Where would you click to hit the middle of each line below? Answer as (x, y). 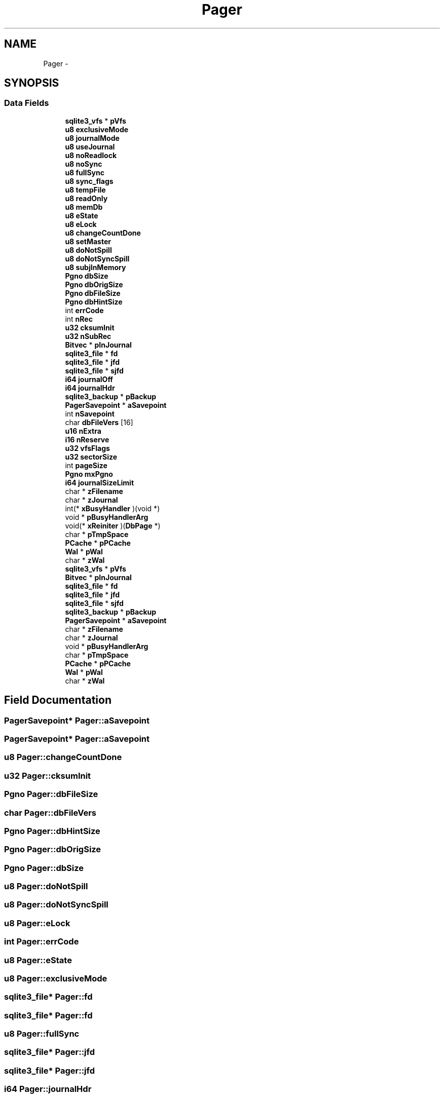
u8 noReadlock (91, 155)
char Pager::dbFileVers (50, 812)
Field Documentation (58, 700)
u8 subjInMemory (96, 267)
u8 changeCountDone (103, 233)
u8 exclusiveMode (97, 129)
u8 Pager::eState (38, 960)
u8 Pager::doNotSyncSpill (56, 905)
